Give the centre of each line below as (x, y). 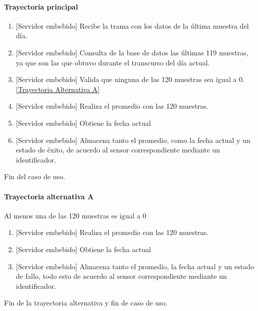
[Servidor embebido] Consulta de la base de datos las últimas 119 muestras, (132, 52)
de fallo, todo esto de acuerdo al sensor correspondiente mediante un (121, 276)
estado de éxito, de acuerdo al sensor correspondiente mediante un (118, 150)
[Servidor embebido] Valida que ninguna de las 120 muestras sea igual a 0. (130, 79)
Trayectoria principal (41, 6)
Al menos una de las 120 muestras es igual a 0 (75, 215)
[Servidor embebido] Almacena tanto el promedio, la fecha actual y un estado (135, 266)
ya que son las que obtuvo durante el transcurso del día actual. (113, 62)
